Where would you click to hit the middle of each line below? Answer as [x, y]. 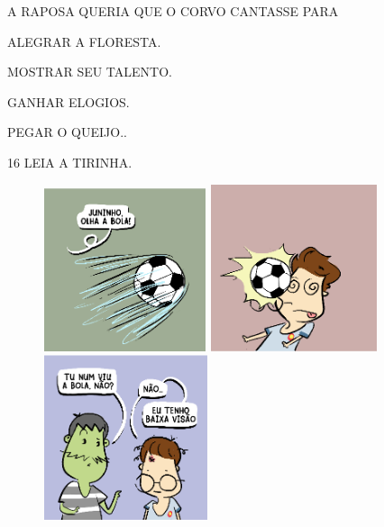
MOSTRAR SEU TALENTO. [90, 72]
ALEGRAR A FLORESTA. [84, 41]
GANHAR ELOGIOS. [69, 101]
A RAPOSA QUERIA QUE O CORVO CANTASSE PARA [173, 11]
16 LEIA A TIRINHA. [70, 162]
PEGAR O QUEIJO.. [67, 132]
